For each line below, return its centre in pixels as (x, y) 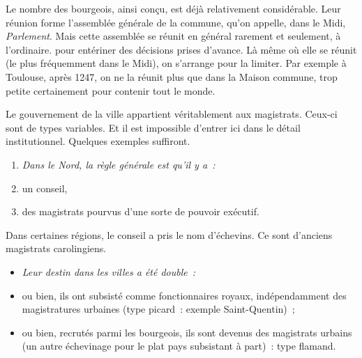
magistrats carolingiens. (56, 248)
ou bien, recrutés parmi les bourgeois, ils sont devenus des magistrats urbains (187, 332)
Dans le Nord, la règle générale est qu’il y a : (119, 164)
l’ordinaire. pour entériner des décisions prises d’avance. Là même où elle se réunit (181, 49)
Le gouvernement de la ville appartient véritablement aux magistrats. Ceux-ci (172, 114)
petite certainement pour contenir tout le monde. (111, 90)
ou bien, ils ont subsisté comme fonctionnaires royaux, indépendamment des (184, 295)
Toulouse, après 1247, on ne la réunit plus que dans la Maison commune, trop (172, 76)
